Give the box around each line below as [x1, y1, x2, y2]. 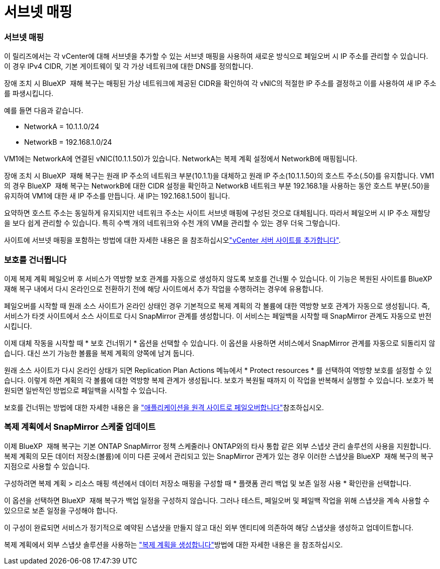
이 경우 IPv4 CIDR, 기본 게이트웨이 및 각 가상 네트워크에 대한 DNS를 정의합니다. [4, 62, 253, 71]
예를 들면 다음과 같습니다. [4, 106, 83, 115]
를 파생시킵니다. [4, 89, 54, 98]
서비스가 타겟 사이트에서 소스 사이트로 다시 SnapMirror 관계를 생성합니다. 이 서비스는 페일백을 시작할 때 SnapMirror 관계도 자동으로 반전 [4, 311, 431, 320]
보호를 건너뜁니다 [4, 254, 67, 265]
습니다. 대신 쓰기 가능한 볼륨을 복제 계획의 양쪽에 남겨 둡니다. [4, 348, 195, 357]
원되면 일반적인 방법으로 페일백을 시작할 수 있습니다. [4, 386, 167, 395]
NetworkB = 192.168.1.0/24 [24, 138, 112, 147]
